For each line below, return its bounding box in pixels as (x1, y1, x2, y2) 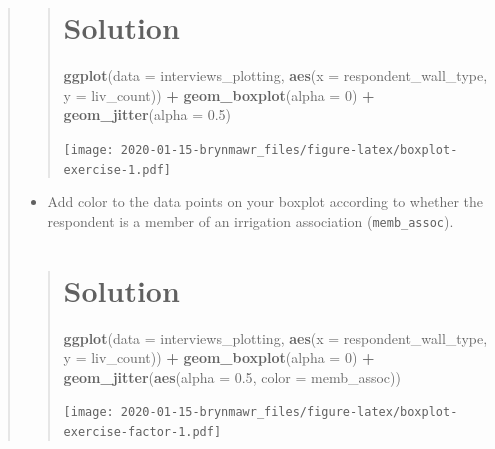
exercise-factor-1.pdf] (63, 425, 222, 440)
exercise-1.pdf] (63, 162, 171, 177)
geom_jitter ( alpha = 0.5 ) (63, 104, 232, 125)
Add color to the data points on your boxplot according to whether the (47, 191, 484, 212)
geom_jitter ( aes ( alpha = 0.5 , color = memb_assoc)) (63, 366, 401, 387)
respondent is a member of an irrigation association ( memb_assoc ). (47, 210, 454, 231)
